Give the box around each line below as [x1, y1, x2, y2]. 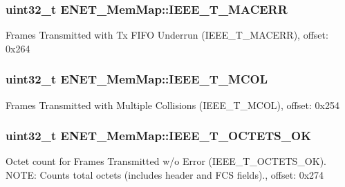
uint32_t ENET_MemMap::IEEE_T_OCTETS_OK [6, 127, 311, 144]
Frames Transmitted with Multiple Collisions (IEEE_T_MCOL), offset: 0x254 [6, 97, 339, 112]
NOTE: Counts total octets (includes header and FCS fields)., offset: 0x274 [6, 168, 324, 182]
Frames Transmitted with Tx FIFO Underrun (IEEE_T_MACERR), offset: [6, 28, 328, 42]
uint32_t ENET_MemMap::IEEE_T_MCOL [6, 70, 268, 88]
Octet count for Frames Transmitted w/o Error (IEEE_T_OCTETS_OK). [6, 154, 326, 168]
